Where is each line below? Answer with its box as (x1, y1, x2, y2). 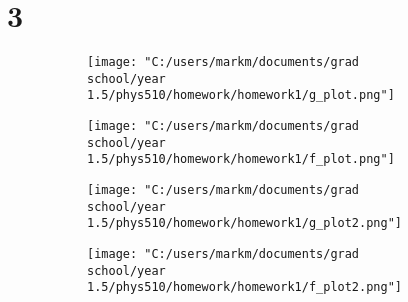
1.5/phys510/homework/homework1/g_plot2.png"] (87, 216, 402, 231)
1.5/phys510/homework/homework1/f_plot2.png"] (87, 280, 402, 295)
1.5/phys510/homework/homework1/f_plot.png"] (87, 152, 395, 167)
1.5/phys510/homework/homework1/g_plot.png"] (87, 88, 395, 103)
